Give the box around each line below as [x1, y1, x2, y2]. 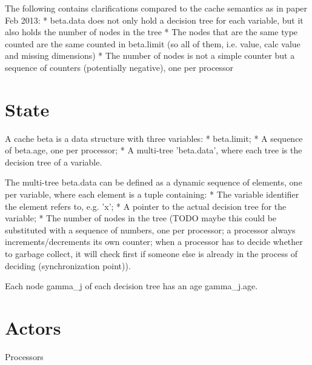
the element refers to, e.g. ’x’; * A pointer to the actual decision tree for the [5, 199, 287, 212]
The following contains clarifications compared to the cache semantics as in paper [5, 2, 308, 14]
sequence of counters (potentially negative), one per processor [5, 61, 233, 73]
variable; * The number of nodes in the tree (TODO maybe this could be [5, 212, 277, 224]
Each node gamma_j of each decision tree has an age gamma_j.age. [5, 280, 258, 292]
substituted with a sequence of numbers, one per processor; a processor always [5, 223, 296, 236]
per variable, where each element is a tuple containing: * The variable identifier [5, 188, 299, 201]
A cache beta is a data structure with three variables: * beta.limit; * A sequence [5, 132, 303, 144]
